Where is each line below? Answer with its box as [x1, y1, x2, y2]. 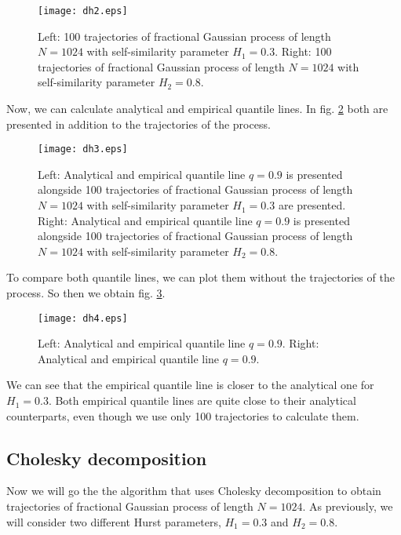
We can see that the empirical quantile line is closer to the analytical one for [6, 377, 374, 393]
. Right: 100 [275, 43, 332, 60]
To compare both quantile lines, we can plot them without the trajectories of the [6, 269, 395, 286]
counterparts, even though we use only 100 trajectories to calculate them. [6, 407, 359, 424]
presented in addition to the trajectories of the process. [6, 115, 271, 132]
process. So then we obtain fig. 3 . [6, 285, 166, 301]
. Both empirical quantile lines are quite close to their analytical [48, 392, 356, 409]
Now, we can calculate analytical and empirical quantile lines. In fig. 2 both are [6, 100, 388, 117]
